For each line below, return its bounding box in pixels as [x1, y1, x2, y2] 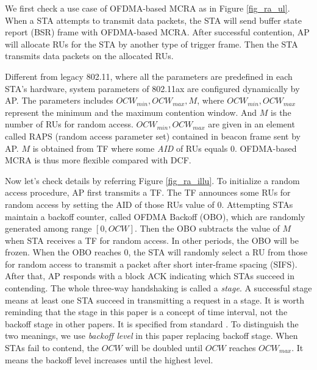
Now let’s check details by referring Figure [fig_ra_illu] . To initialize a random [5, 174, 300, 187]
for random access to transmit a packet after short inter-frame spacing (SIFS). [5, 257, 297, 270]
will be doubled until [125, 341, 203, 354]
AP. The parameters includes [5, 94, 113, 107]
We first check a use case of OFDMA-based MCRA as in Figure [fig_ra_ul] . [5, 2, 290, 14]
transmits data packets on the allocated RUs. [5, 49, 174, 62]
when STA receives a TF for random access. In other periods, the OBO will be [5, 233, 299, 246]
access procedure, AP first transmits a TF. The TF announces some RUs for [5, 186, 291, 199]
